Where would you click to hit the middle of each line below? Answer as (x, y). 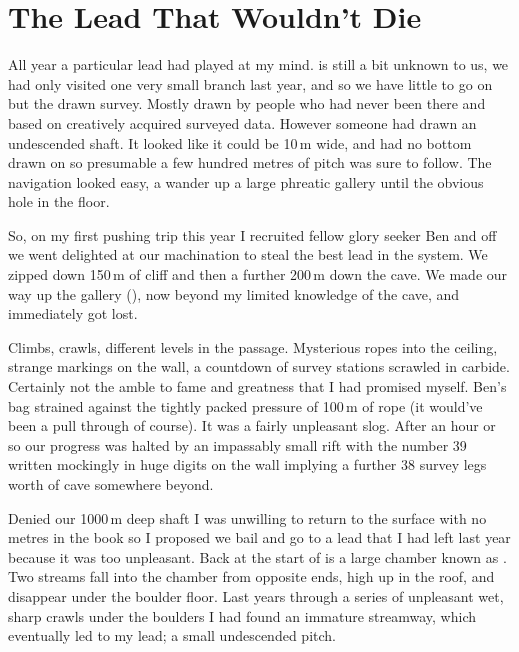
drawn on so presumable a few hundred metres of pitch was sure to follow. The (250, 162)
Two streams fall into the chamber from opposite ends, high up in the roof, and (251, 576)
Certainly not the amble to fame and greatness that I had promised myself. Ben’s (257, 386)
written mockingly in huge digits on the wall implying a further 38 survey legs (247, 464)
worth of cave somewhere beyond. (111, 484)
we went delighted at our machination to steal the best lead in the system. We (248, 254)
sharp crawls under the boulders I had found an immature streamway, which (242, 615)
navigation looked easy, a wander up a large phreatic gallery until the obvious (246, 181)
